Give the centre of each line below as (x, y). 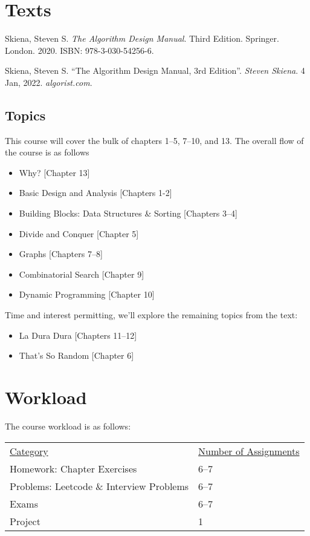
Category (29, 451)
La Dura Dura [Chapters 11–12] (78, 335)
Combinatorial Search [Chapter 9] (82, 274)
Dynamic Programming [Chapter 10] (87, 294)
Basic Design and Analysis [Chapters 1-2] (95, 193)
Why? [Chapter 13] (54, 172)
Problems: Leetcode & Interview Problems (99, 486)
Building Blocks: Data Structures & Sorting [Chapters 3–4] (128, 213)
